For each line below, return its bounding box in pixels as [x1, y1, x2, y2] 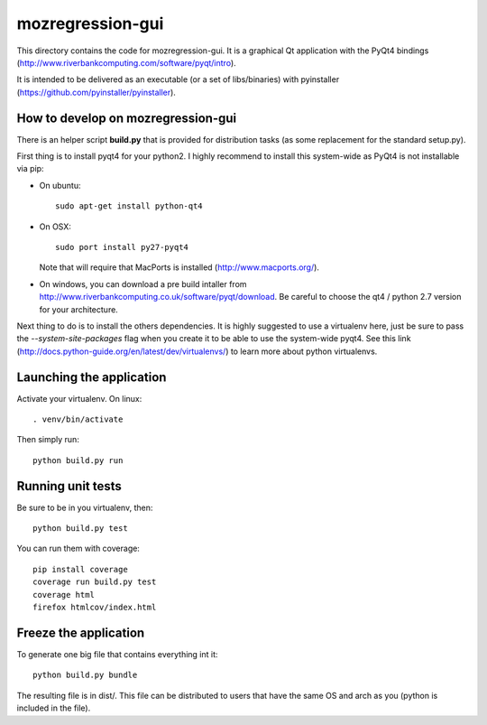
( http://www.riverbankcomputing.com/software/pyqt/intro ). [16, 57, 236, 68]
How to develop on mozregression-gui [16, 110, 237, 125]
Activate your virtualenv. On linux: [16, 393, 142, 404]
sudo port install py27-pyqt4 [55, 242, 189, 252]
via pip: [16, 163, 44, 174]
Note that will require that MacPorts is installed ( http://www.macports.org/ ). [39, 262, 320, 273]
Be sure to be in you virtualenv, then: [16, 502, 153, 513]
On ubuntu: [39, 180, 81, 191]
